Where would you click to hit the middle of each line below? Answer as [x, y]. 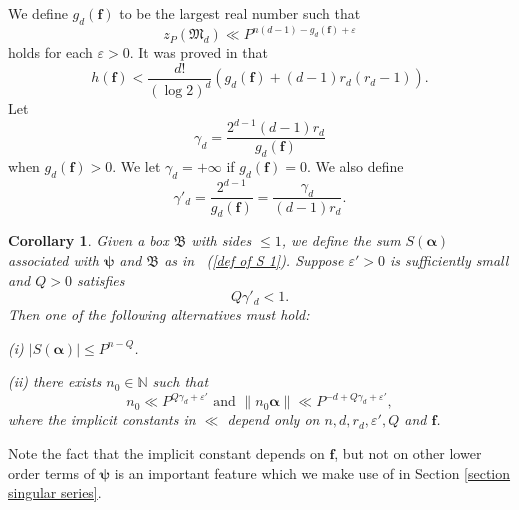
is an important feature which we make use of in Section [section [312, 472]
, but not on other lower [408, 453]
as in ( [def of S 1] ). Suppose [254, 259]
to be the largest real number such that [240, 13]
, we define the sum [341, 240]
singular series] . [55, 492]
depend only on [273, 419]
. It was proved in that [198, 52]
